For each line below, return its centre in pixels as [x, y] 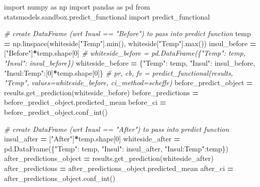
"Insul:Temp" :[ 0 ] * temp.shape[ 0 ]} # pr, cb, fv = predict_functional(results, [119, 72]
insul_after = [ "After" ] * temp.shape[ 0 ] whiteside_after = [92, 139]
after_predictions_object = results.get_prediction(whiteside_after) [109, 158]
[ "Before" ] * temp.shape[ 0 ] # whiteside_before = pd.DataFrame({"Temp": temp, [125, 53]
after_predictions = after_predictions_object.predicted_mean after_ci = [119, 168]
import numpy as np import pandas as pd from [77, 7]
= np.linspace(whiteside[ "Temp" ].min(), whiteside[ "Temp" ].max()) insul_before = [130, 43]
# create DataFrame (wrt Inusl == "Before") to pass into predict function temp [127, 33]
